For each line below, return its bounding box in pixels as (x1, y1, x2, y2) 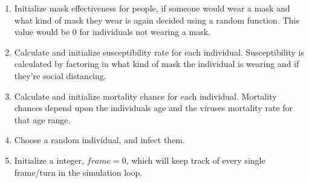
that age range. (14, 113, 71, 126)
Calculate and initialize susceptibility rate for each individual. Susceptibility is (14, 45, 304, 58)
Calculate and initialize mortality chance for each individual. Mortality (14, 89, 277, 102)
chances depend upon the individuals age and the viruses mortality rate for (14, 101, 293, 114)
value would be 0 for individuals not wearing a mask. (14, 25, 210, 38)
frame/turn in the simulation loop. (14, 165, 143, 178)
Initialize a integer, (14, 153, 84, 166)
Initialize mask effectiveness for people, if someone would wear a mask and (14, 2, 290, 14)
